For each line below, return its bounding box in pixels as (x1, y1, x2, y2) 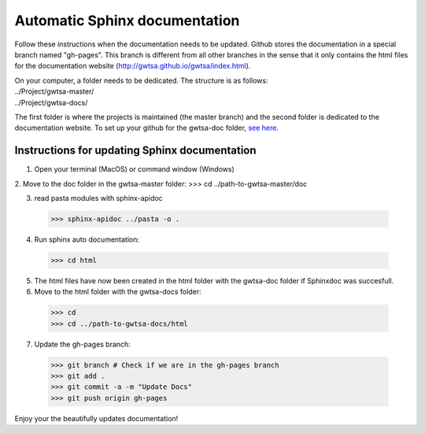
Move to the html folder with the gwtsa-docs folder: (34, 287, 201, 297)
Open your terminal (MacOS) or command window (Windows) (34, 165, 235, 174)
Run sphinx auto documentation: (34, 235, 140, 244)
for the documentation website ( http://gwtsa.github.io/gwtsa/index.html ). (14, 61, 251, 71)
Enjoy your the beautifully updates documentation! (14, 413, 179, 423)
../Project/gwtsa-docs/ (14, 98, 88, 107)
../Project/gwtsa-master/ (14, 87, 94, 96)
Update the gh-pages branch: (34, 339, 131, 349)
